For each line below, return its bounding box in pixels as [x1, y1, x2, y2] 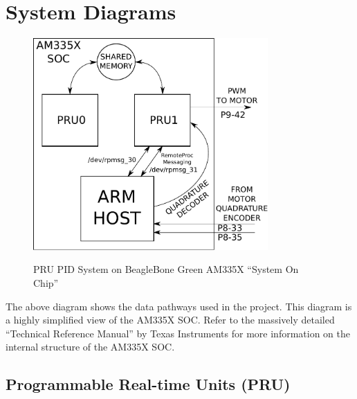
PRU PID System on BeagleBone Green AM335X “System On [33, 262, 299, 276]
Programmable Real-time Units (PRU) [6, 373, 291, 395]
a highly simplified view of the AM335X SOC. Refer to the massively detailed [6, 312, 335, 327]
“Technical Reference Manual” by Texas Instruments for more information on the [6, 326, 350, 340]
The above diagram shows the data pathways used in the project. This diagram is [6, 299, 352, 313]
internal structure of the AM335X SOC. [6, 339, 175, 354]
